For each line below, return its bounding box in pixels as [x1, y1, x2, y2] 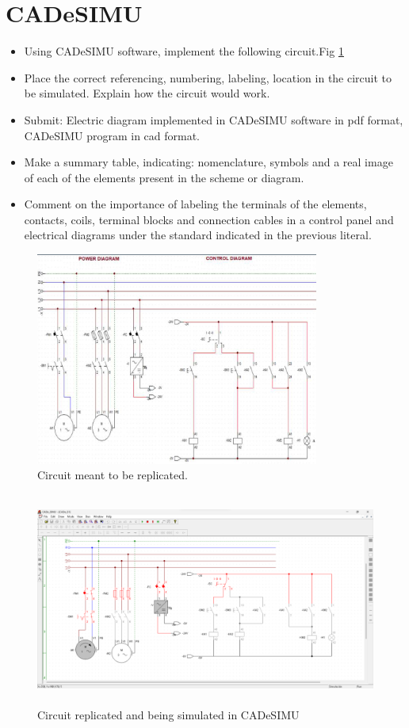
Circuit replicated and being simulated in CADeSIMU [37, 706, 300, 722]
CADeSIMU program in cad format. [24, 127, 201, 143]
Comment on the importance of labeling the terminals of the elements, [24, 196, 367, 212]
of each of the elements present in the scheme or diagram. [24, 169, 304, 185]
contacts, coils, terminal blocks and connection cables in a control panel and [24, 211, 394, 227]
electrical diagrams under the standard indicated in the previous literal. [24, 227, 372, 243]
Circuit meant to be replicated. [37, 467, 188, 483]
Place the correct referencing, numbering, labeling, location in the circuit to [24, 69, 392, 86]
